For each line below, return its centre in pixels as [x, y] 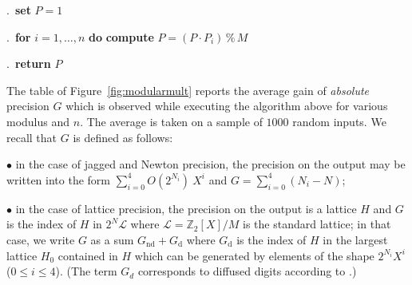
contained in [88, 255]
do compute [121, 36]
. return [29, 63]
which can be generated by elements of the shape [254, 255]
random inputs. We [339, 121]
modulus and [38, 121]
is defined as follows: [123, 137]
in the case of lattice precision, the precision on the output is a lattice [186, 208]
